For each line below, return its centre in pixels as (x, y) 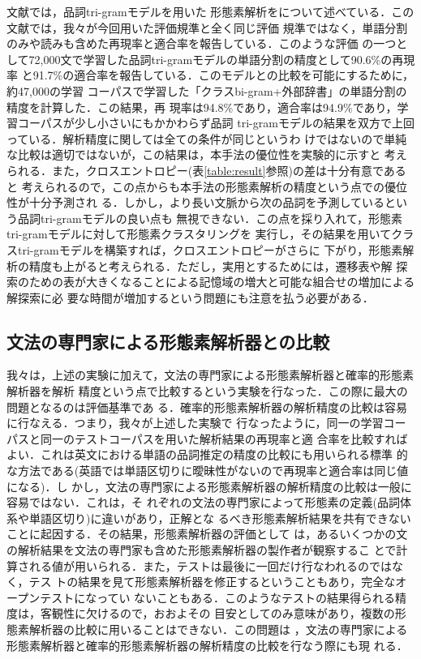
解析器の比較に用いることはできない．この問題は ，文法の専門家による (218, 629)
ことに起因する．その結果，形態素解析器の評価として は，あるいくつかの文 (207, 534)
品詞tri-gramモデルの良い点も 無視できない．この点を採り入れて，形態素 (210, 218)
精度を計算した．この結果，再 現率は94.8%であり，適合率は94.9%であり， (202, 107)
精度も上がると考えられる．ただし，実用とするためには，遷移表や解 (210, 265)
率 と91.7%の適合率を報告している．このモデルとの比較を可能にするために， (210, 75)
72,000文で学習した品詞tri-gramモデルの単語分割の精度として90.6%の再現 (222, 59)
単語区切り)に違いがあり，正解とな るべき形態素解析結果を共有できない (220, 518)
